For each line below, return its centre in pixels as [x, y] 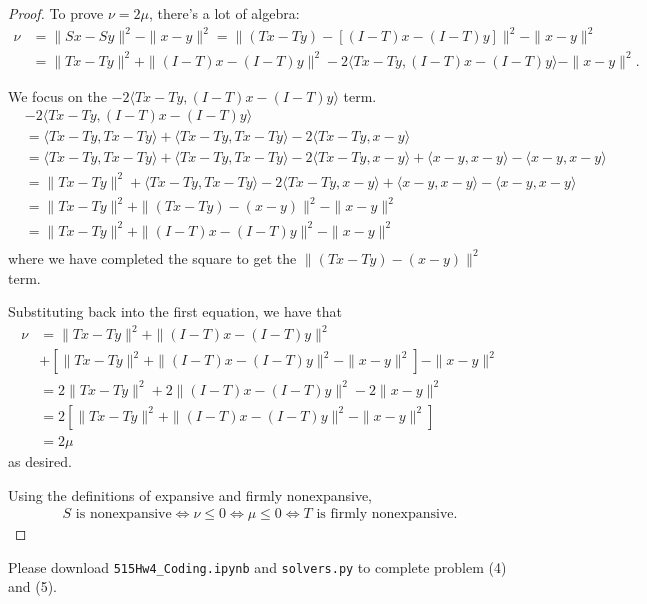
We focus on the [57, 95]
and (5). [33, 586]
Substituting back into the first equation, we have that [175, 311]
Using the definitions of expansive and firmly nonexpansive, [190, 494]
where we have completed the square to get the [152, 257]
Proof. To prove [56, 13]
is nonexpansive [123, 514]
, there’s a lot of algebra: [224, 13]
